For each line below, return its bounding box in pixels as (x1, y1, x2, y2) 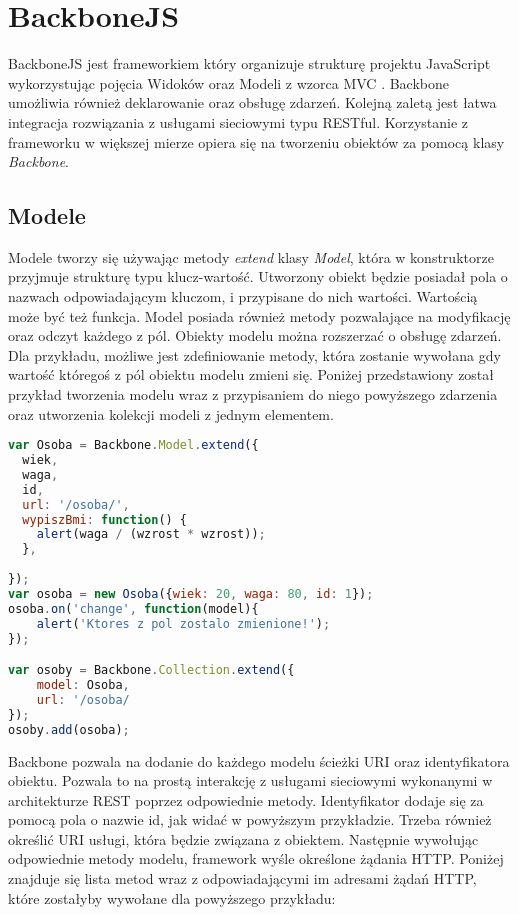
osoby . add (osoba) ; (8, 722, 130, 737)
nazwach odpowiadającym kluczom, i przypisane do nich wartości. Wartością (8, 286, 478, 307)
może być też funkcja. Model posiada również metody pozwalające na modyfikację (8, 305, 511, 326)
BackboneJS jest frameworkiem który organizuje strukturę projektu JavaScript (8, 53, 491, 74)
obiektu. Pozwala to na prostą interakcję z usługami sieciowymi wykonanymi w (8, 770, 493, 791)
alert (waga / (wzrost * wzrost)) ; (36, 527, 266, 542)
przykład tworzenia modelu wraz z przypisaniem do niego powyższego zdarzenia (8, 384, 498, 405)
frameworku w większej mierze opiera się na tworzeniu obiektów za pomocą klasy (8, 131, 505, 152)
